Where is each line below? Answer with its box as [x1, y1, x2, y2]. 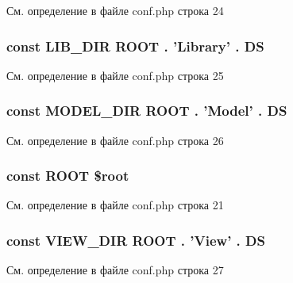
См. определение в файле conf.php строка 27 [6, 262, 224, 278]
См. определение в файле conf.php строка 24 [6, 2, 224, 18]
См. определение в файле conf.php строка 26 [6, 132, 224, 148]
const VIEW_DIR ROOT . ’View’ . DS [6, 230, 265, 250]
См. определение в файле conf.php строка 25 [6, 67, 224, 83]
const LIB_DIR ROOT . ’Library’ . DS [6, 36, 264, 55]
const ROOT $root [6, 166, 129, 185]
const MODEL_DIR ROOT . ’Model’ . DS [6, 101, 287, 120]
